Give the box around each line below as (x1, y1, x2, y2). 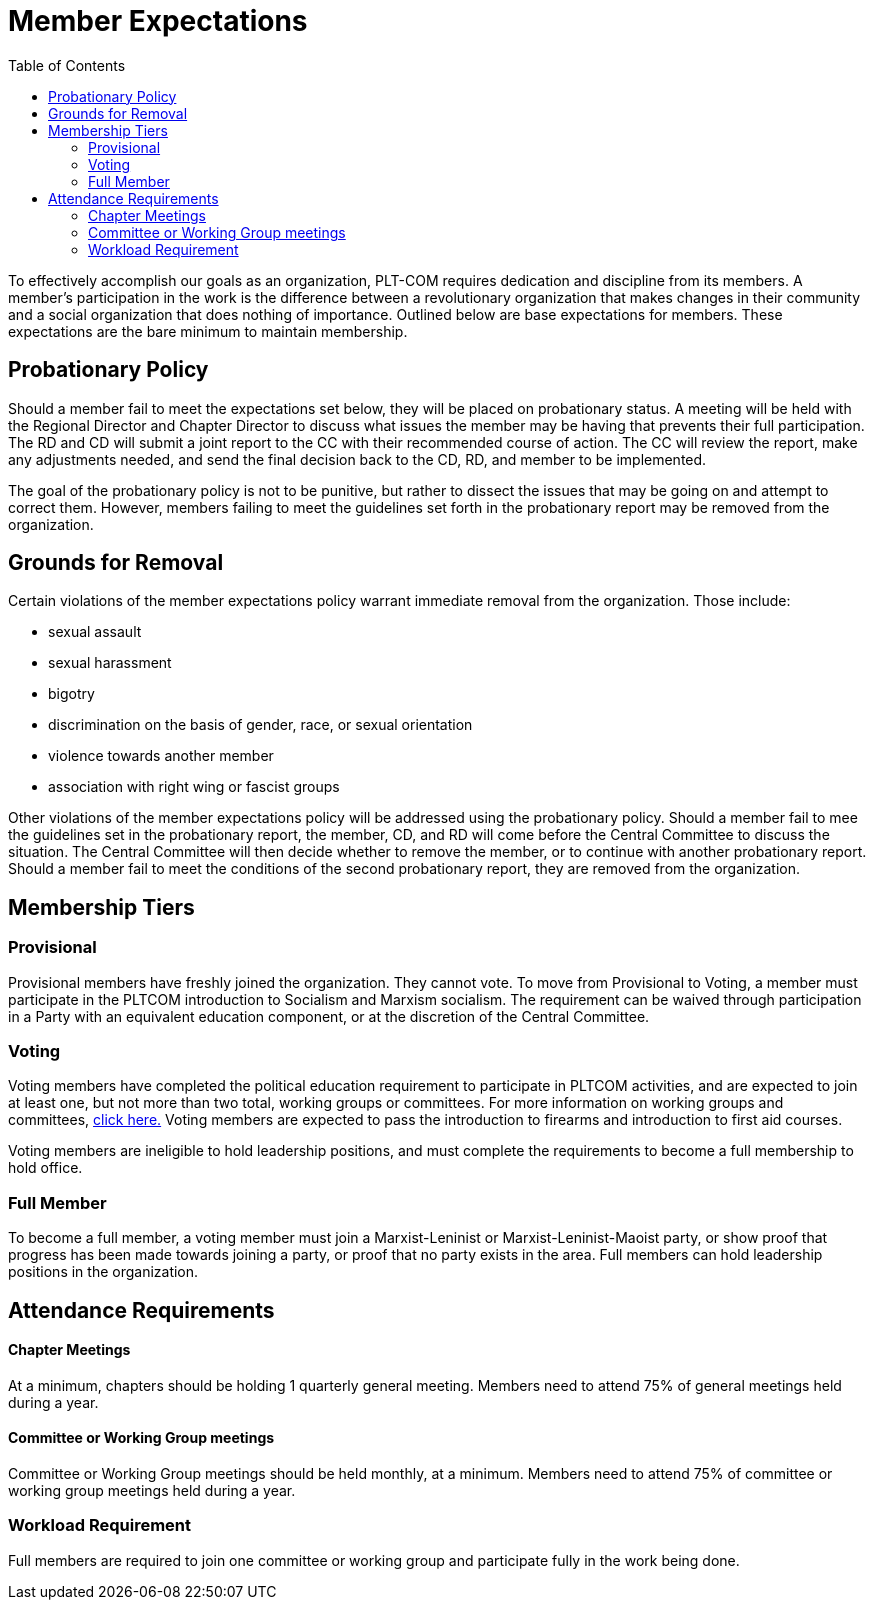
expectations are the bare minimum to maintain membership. (8, 322, 408, 340)
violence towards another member (48, 747, 274, 765)
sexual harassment (48, 654, 172, 672)
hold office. (8, 1159, 83, 1177)
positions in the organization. (8, 1263, 199, 1281)
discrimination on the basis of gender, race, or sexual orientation (48, 716, 473, 734)
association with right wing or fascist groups (48, 778, 340, 796)
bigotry (48, 685, 95, 703)
